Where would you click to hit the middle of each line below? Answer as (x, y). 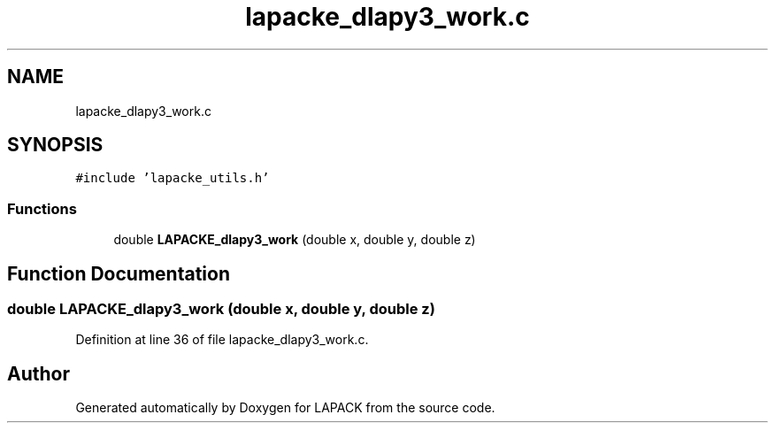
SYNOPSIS (55, 145)
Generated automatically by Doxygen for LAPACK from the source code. (285, 408)
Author (38, 373)
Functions (42, 208)
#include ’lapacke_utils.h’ (173, 178)
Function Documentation (119, 273)
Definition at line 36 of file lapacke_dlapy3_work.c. (222, 340)
